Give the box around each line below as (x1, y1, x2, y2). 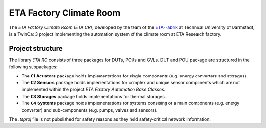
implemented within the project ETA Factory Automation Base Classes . (21, 86, 166, 93)
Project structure (9, 44, 63, 52)
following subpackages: (9, 64, 58, 70)
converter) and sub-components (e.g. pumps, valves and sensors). (21, 107, 158, 113)
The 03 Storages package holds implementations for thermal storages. (21, 93, 166, 99)
